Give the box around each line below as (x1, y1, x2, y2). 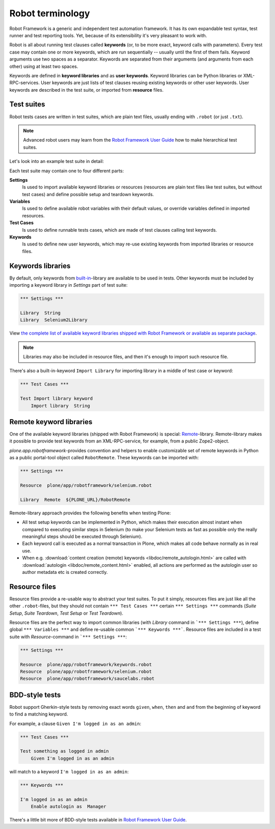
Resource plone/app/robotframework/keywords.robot (20, 661, 152, 667)
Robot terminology (9, 8, 90, 19)
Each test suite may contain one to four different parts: (9, 168, 124, 174)
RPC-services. (9, 79, 40, 86)
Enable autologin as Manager (31, 804, 106, 809)
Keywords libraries (9, 261, 71, 270)
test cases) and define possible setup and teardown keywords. (22, 191, 154, 197)
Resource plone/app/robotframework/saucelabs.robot (20, 676, 155, 682)
